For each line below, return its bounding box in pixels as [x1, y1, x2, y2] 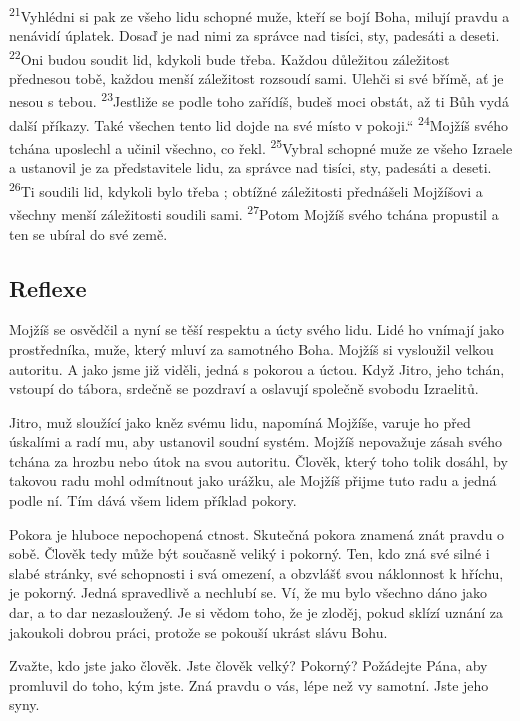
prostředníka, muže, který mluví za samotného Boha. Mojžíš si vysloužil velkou [9, 338, 494, 359]
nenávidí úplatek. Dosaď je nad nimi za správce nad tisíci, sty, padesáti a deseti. [9, 25, 500, 46]
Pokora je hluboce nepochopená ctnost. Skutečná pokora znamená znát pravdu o [9, 523, 505, 544]
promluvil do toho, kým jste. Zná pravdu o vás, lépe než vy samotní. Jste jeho [9, 674, 489, 695]
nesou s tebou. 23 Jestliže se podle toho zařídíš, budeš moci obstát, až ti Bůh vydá [9, 88, 509, 112]
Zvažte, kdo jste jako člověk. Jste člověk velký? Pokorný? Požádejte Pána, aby [9, 655, 488, 676]
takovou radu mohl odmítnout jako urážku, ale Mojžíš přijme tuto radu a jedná [9, 470, 497, 491]
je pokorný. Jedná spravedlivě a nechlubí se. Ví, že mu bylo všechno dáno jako [9, 582, 488, 603]
